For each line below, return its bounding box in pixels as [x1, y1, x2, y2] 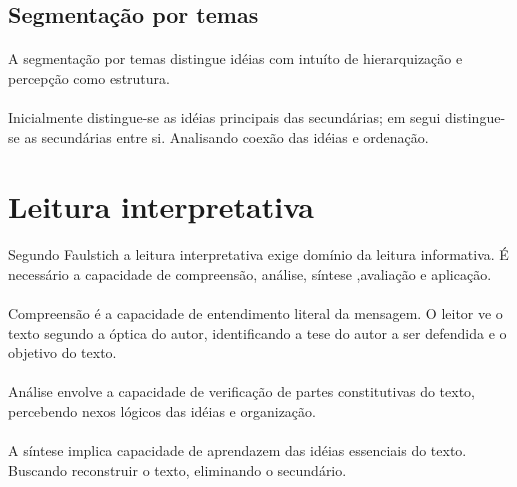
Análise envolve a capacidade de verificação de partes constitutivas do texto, [8, 381, 476, 402]
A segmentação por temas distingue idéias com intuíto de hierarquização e [8, 48, 463, 69]
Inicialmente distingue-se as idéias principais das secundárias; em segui [8, 107, 441, 128]
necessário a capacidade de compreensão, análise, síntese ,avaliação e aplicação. [8, 263, 492, 284]
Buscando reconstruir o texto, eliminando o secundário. [8, 459, 347, 480]
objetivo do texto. [8, 342, 117, 363]
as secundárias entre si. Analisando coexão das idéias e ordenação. [24, 126, 429, 147]
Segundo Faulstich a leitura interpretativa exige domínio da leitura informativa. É [8, 244, 509, 265]
